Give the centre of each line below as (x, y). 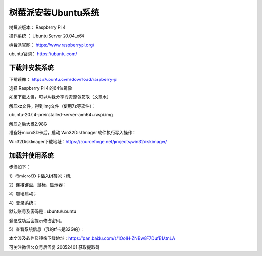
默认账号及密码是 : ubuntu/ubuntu (42, 211)
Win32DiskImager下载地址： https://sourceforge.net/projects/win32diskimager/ (88, 142)
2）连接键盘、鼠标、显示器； (38, 185)
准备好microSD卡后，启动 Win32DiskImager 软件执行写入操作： (73, 132)
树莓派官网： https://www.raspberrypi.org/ (52, 45)
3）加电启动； (23, 193)
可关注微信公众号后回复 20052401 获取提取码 (54, 247)
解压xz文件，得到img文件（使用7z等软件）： (53, 106)
